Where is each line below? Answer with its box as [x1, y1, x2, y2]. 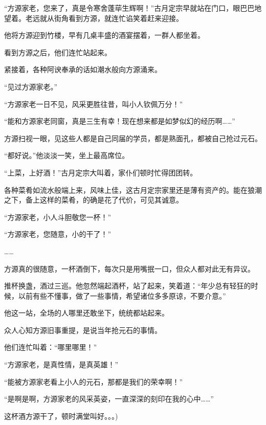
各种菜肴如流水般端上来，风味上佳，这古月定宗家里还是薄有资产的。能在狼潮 [4, 184, 262, 195]
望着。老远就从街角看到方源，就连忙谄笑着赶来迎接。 [4, 12, 183, 23]
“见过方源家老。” [4, 81, 58, 92]
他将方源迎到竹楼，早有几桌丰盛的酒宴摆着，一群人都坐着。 [4, 30, 205, 40]
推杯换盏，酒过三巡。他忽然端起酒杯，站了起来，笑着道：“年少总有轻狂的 [4, 280, 251, 291]
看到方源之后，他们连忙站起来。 [4, 47, 112, 57]
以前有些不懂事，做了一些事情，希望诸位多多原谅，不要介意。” [18, 290, 226, 301]
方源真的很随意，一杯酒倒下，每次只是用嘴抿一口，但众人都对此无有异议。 [4, 263, 255, 274]
